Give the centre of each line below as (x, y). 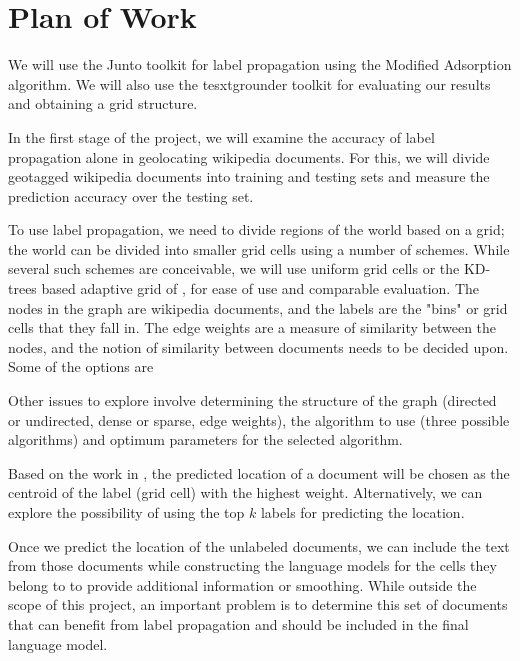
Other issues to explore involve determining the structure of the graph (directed (252, 400)
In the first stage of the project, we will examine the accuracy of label (221, 136)
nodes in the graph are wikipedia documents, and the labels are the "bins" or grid (258, 307)
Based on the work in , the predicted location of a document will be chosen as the (259, 472)
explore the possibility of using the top (126, 512)
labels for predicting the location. (362, 512)
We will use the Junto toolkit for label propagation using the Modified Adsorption (260, 64)
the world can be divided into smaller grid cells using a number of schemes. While (259, 248)
